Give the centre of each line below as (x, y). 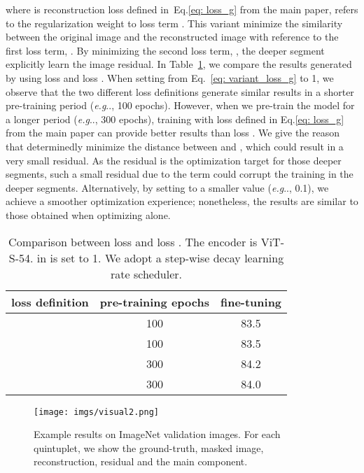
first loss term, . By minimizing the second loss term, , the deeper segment (165, 50)
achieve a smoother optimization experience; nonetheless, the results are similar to (182, 201)
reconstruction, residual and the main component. (141, 461)
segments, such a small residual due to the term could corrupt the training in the (180, 174)
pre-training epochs (154, 302)
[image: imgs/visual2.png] (96, 412)
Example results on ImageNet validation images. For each (157, 434)
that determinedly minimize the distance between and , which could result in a (175, 146)
